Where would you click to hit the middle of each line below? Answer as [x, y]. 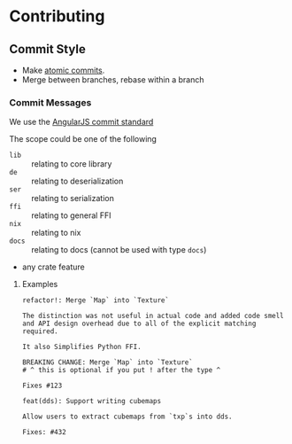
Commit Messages [50, 102]
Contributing [57, 16]
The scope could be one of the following [83, 139]
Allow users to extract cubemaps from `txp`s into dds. [127, 417]
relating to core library [72, 164]
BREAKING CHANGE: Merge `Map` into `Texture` [107, 362]
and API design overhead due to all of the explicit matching [139, 324]
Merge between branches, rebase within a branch [113, 80]
